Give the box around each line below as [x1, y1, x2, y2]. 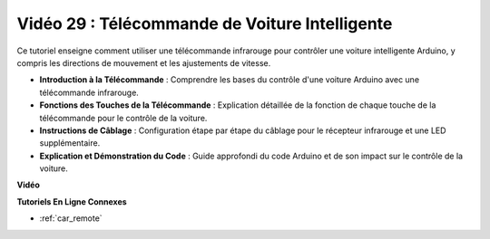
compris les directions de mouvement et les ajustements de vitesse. [16, 57, 271, 68]
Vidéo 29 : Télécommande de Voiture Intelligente [16, 14, 393, 33]
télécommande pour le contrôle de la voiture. [39, 112, 208, 123]
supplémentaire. [39, 138, 101, 148]
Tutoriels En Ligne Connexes [16, 196, 127, 207]
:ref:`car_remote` [39, 213, 103, 224]
